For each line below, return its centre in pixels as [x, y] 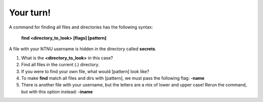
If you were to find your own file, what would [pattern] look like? [85, 71]
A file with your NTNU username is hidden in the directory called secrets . [83, 49]
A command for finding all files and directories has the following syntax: [81, 27]
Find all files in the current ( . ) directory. [60, 65]
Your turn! [30, 13]
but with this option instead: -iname [57, 91]
